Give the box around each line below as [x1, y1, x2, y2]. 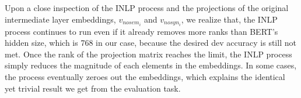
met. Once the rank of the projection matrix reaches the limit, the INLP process [5, 48, 292, 60]
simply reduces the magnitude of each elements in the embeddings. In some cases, [5, 59, 297, 71]
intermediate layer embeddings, [5, 13, 116, 25]
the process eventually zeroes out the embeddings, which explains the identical [5, 71, 285, 83]
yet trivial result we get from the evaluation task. [5, 82, 181, 94]
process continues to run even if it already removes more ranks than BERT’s [5, 25, 278, 37]
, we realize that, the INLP [181, 13, 278, 25]
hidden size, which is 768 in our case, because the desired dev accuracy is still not [5, 37, 296, 49]
